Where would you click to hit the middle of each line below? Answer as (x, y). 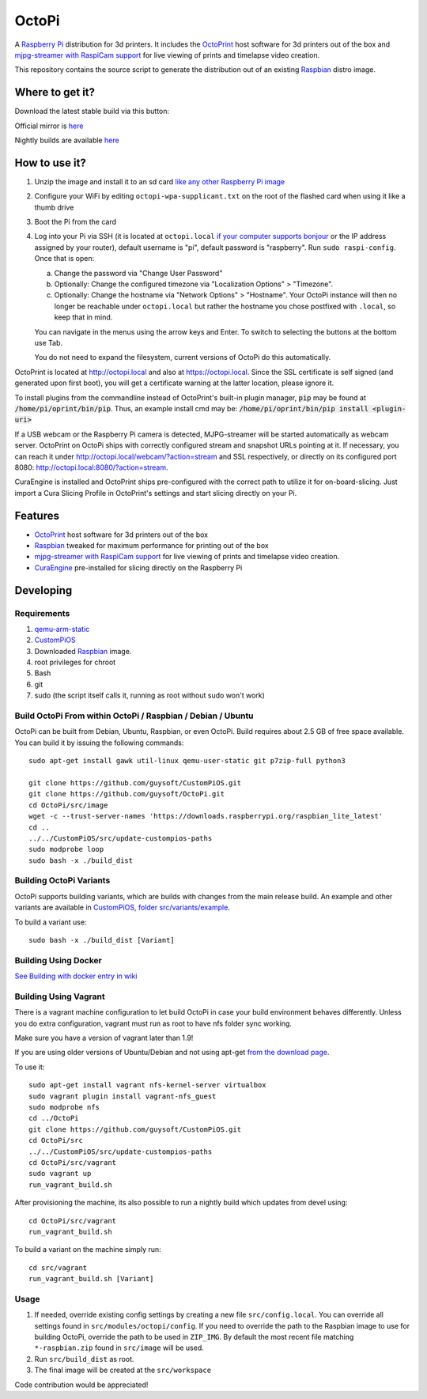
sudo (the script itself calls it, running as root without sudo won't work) (149, 695)
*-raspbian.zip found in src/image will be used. (119, 1348)
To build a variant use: (51, 922)
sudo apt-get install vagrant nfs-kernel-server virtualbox (147, 1085)
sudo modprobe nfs (64, 1108)
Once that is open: (64, 259)
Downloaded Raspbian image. (83, 651)
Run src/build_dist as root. (84, 1359)
